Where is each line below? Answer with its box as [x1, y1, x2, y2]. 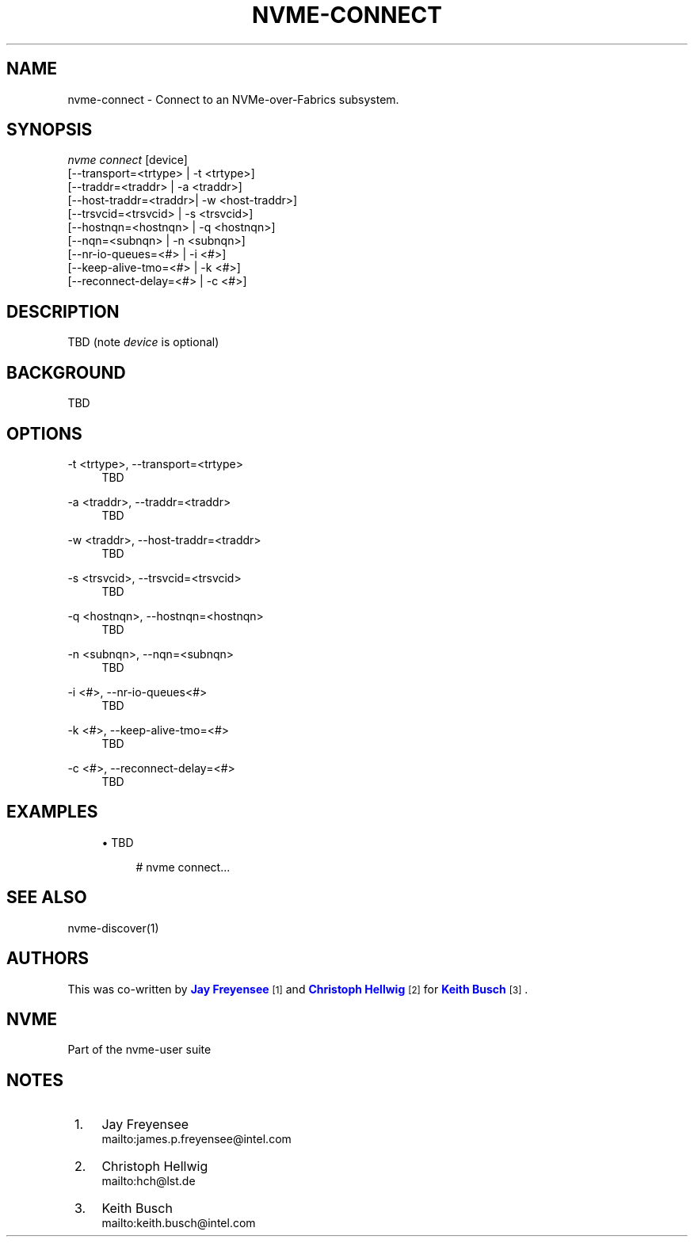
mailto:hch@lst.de [101, 1174, 196, 1188]
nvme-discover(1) [67, 921, 159, 935]
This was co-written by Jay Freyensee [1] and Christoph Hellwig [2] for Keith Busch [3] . [67, 982, 528, 996]
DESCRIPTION [6, 301, 120, 322]
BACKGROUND [6, 362, 126, 383]
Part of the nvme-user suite [67, 1043, 212, 1057]
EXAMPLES [6, 802, 98, 822]
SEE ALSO [6, 887, 87, 908]
